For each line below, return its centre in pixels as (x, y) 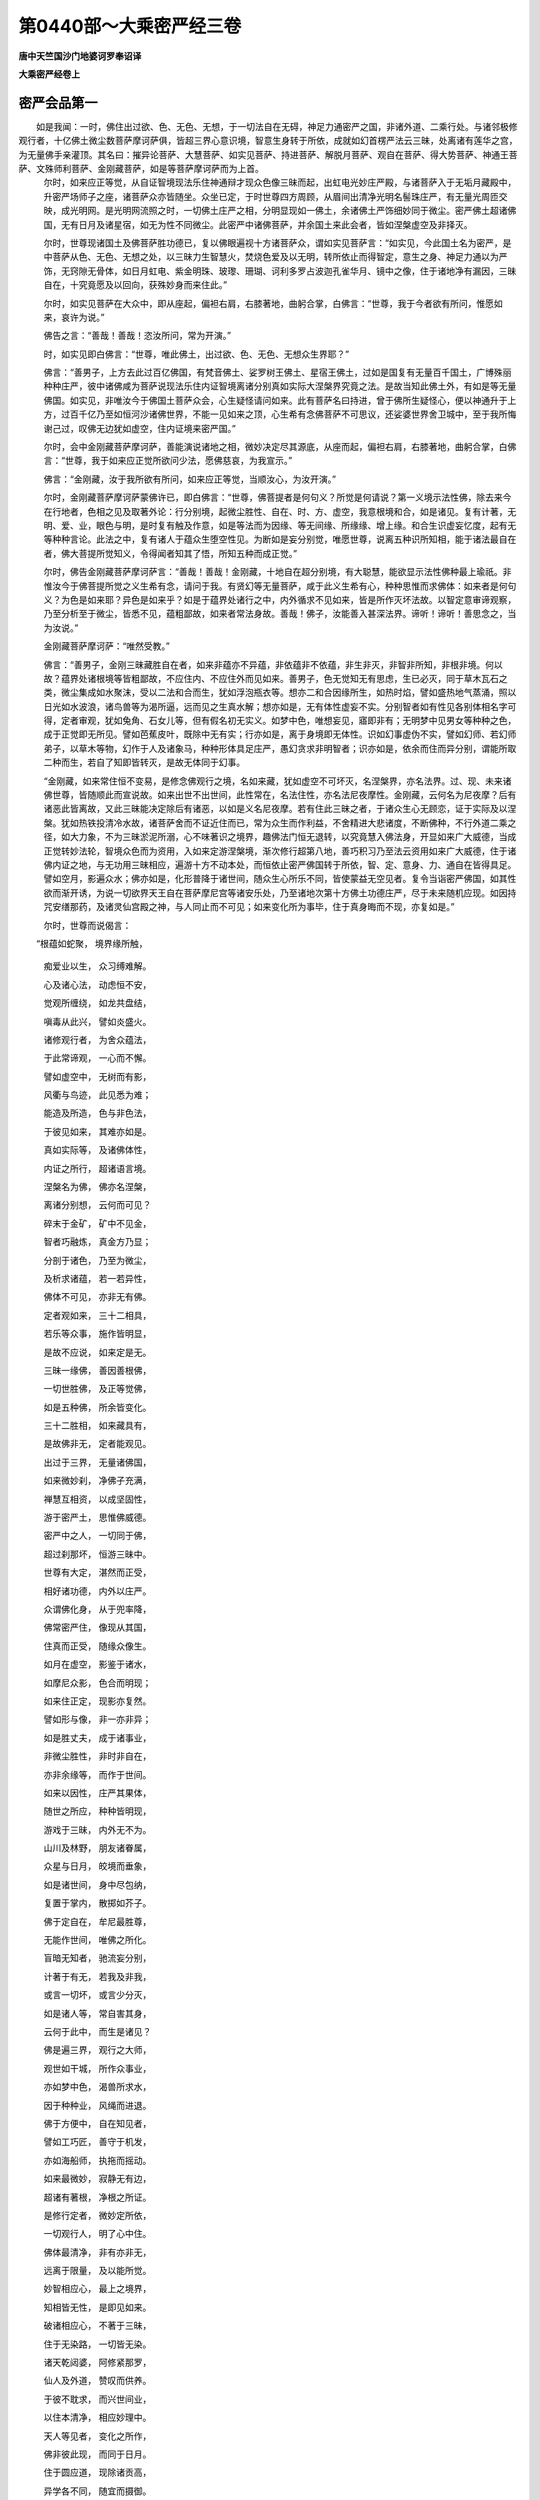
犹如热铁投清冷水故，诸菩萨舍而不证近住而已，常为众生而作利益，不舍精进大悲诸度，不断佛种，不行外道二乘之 (288, 822)
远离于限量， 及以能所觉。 (97, 2271)
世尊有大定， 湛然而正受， (97, 1572)
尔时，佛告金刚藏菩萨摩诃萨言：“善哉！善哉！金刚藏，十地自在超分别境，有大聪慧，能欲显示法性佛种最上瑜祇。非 (277, 572)
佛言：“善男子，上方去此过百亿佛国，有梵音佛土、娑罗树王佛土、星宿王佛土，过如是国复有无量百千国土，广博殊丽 (277, 372)
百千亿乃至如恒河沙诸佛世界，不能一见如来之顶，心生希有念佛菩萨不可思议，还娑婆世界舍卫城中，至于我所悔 (293, 414)
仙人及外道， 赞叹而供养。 (97, 2381)
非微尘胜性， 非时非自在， (97, 1756)
